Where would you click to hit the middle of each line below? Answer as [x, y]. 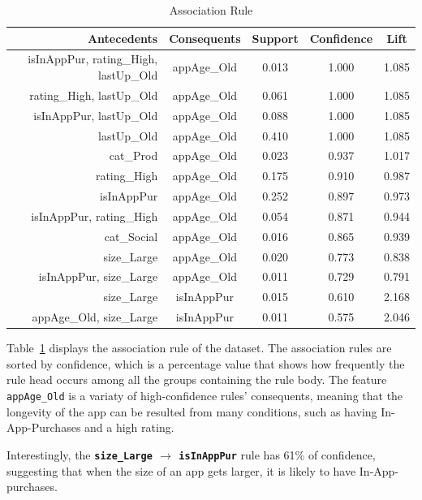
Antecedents [123, 38]
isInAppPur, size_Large [98, 276]
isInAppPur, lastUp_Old [96, 115]
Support [275, 38]
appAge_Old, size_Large [95, 317]
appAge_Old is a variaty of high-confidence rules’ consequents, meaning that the [205, 396]
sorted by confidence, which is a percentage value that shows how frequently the [206, 363]
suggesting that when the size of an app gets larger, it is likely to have [181, 470]
